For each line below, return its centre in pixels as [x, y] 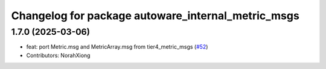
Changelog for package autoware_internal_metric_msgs [155, 16]
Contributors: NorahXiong [58, 55]
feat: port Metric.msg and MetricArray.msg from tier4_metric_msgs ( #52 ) [117, 47]
